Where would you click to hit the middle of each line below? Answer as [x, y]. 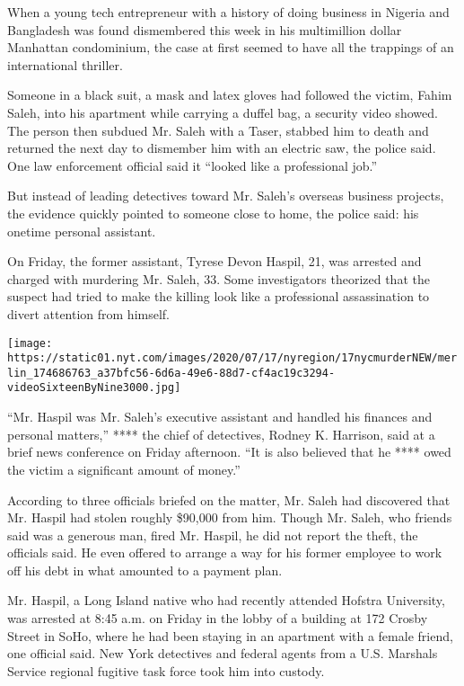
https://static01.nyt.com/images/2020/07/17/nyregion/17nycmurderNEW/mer [232, 358]
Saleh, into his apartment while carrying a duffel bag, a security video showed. [223, 112]
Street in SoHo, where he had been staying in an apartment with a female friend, [230, 635]
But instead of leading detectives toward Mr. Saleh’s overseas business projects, [226, 196]
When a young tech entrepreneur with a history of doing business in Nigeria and [228, 12]
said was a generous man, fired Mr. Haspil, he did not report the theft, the [213, 535]
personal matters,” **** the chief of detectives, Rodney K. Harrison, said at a [221, 434]
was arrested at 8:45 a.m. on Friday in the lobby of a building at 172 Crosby [218, 618]
